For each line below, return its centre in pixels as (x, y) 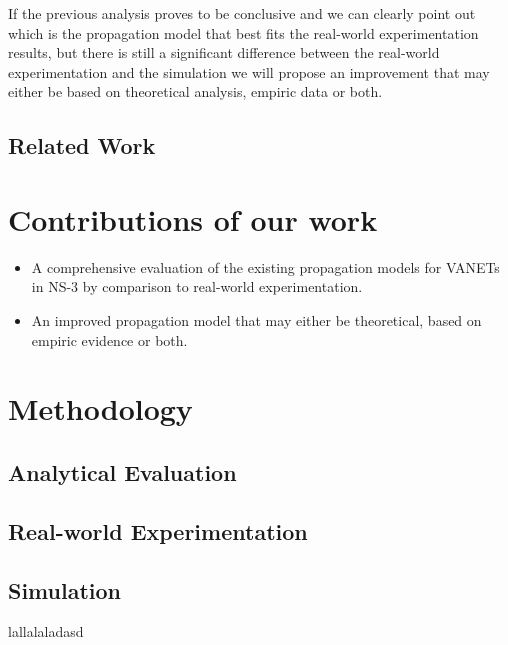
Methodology (100, 408)
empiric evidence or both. (109, 339)
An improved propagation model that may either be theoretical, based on (256, 320)
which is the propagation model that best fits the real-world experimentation (243, 32)
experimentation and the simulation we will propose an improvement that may (249, 71)
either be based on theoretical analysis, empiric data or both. (195, 91)
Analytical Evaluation (122, 472)
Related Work (82, 145)
